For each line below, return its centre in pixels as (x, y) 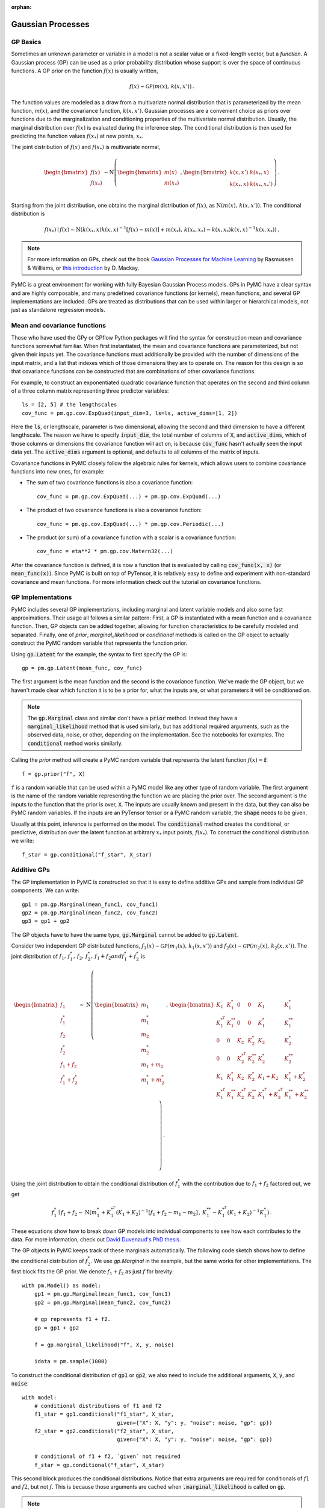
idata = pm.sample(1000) (71, 1361)
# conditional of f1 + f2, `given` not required (107, 1456)
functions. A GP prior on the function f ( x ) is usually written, (85, 71)
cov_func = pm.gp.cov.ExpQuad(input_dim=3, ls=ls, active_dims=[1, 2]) (130, 413)
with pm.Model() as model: (62, 1285)
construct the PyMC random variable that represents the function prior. (99, 643)
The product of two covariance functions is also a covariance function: (114, 510)
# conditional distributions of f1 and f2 (98, 1406)
